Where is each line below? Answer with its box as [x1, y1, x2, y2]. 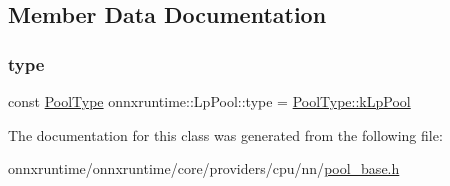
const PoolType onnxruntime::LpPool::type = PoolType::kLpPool [8, 91, 411, 111]
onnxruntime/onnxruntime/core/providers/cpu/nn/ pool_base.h [8, 158, 400, 179]
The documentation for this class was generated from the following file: [8, 124, 443, 145]
